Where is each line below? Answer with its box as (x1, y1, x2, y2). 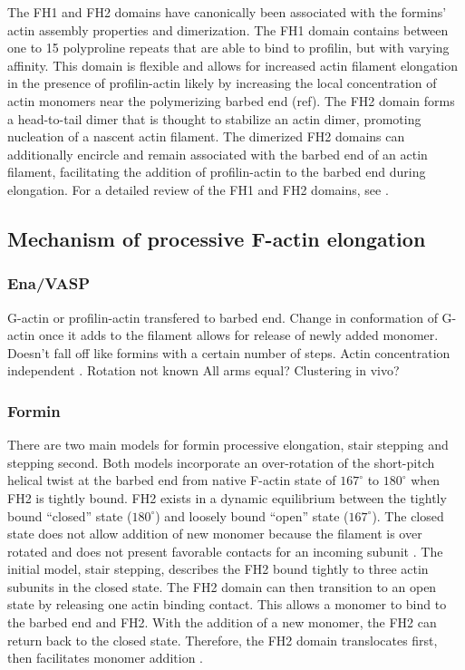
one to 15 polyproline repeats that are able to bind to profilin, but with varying (7, 38, 450, 57)
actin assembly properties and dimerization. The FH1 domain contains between (7, 20, 449, 39)
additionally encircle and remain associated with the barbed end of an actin (7, 144, 428, 163)
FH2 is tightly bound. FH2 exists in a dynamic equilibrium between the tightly (7, 488, 447, 507)
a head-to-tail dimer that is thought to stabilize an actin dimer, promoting (7, 109, 421, 128)
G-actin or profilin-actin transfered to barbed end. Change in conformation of (7, 307, 438, 326)
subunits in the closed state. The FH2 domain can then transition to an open (7, 577, 437, 596)
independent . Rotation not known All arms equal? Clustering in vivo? (7, 361, 400, 380)
